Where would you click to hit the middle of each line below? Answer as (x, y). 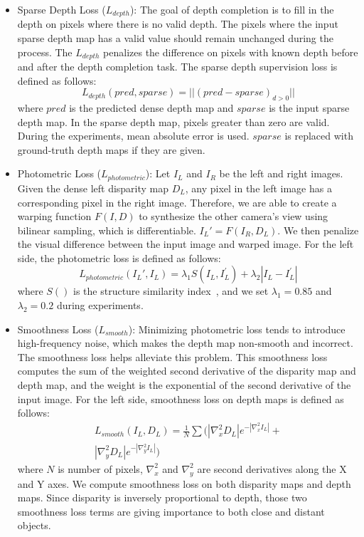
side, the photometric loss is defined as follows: (119, 257)
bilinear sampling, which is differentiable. (107, 230)
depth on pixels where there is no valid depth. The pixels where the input (178, 24)
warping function (54, 216)
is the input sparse (309, 108)
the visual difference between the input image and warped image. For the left (186, 244)
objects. (34, 525)
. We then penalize (318, 230)
